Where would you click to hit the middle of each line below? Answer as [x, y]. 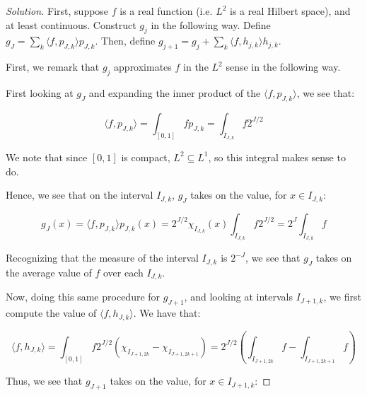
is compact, [146, 157]
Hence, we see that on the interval [80, 195]
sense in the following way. [283, 67]
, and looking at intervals [238, 297]
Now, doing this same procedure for [83, 297]
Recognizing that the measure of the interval [102, 258]
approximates [143, 67]
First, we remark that [53, 67]
